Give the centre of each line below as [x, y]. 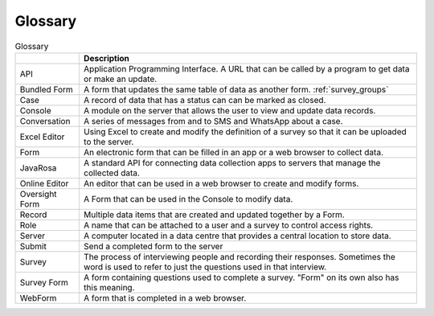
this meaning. [109, 287]
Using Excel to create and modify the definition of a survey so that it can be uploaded [245, 131]
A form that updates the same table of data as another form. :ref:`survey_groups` [236, 89]
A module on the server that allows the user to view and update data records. [229, 110]
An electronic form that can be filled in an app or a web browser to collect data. [233, 152]
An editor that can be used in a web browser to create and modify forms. [221, 183]
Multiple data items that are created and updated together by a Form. [214, 215]
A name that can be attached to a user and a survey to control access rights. [228, 225]
